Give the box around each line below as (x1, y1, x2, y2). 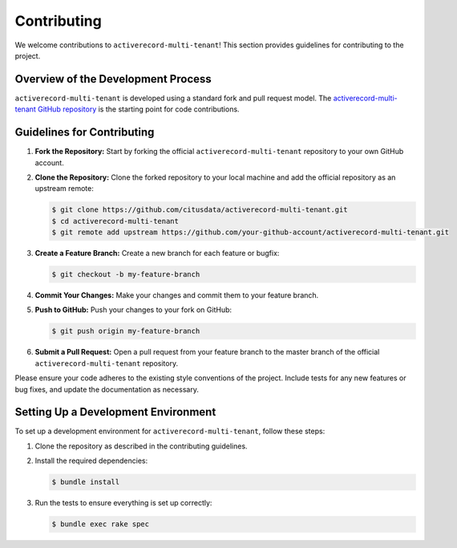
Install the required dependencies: (34, 456, 148, 465)
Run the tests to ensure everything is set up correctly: (34, 498, 212, 508)
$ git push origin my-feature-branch (51, 327, 200, 336)
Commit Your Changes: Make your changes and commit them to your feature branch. (34, 290, 319, 300)
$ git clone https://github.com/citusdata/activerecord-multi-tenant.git (51, 205, 348, 214)
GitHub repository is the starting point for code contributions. (37, 104, 240, 114)
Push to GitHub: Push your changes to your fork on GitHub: (34, 305, 233, 315)
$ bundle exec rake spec (51, 520, 150, 529)
